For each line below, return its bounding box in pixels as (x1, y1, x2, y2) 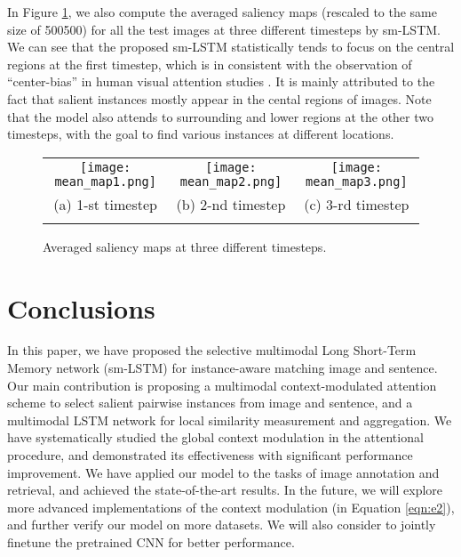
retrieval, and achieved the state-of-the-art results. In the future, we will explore (7, 480, 443, 499)
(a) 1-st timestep (53, 193, 157, 214)
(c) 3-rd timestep (304, 193, 409, 214)
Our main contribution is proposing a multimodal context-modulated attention (7, 375, 437, 394)
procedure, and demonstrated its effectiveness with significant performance (7, 446, 413, 464)
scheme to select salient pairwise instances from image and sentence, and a (7, 393, 413, 412)
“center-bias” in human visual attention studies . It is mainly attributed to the (7, 72, 435, 91)
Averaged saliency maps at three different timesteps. (43, 237, 327, 255)
